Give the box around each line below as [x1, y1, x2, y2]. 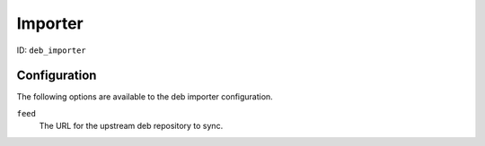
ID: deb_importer [16, 45, 86, 56]
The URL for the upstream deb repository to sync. [39, 121, 224, 132]
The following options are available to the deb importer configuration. [16, 91, 273, 102]
